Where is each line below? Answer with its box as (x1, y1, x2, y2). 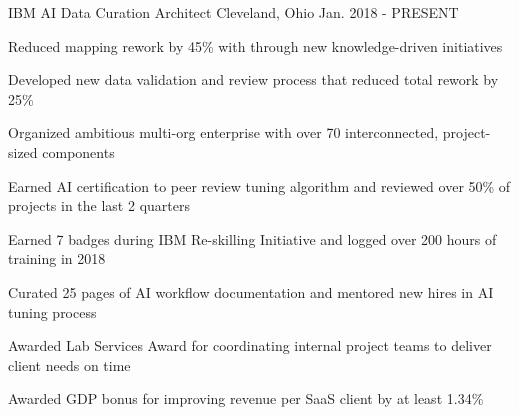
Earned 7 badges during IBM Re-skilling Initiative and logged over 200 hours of (8, 228, 497, 249)
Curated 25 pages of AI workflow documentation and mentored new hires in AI (8, 281, 494, 302)
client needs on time (8, 354, 131, 375)
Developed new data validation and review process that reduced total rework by (8, 69, 499, 90)
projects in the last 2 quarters (8, 195, 190, 216)
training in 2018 (8, 248, 106, 269)
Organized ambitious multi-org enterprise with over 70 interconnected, (8, 122, 439, 143)
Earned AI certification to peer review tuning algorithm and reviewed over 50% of (8, 175, 511, 196)
